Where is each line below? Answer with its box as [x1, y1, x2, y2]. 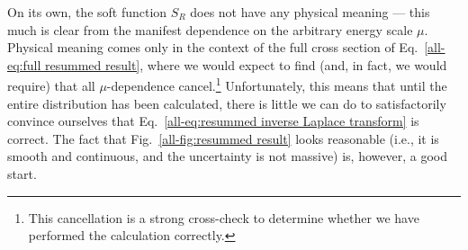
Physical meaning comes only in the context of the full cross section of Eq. [7, 38, 418, 57]
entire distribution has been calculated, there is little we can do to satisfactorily [7, 94, 446, 112]
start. [7, 165, 37, 183]
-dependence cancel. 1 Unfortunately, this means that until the [106, 74, 447, 95]
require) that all [7, 76, 95, 95]
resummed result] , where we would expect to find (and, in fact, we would [45, 55, 447, 74]
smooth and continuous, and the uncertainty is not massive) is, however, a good [7, 147, 447, 165]
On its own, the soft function [7, 3, 167, 21]
